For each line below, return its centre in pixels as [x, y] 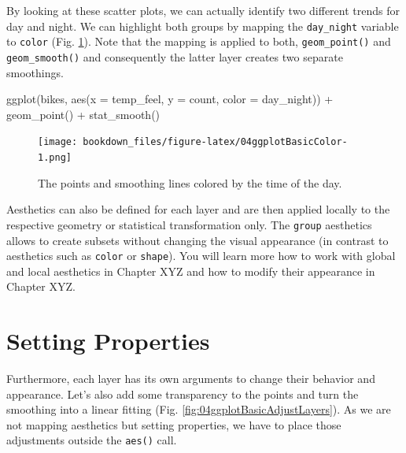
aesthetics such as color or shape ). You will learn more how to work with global [201, 256]
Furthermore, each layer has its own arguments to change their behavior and [191, 379]
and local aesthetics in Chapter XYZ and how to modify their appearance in [191, 271]
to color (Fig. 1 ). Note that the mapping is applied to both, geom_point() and [199, 41]
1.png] [55, 158]
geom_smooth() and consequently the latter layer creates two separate [175, 56]
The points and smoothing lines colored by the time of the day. [190, 182]
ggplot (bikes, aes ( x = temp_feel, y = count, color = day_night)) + [170, 99]
